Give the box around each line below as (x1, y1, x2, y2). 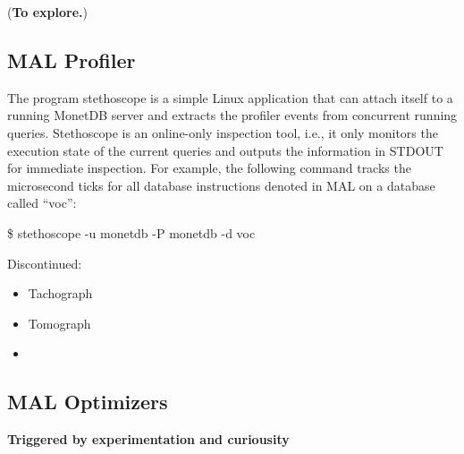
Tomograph (28, 313, 91, 332)
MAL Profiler (7, 46, 136, 73)
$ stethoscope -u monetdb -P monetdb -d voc (7, 223, 256, 242)
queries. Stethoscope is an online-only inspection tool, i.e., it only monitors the (7, 123, 438, 141)
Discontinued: (7, 253, 82, 272)
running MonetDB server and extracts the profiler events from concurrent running (7, 106, 458, 124)
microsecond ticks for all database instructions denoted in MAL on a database (7, 176, 435, 194)
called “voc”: (7, 193, 77, 212)
